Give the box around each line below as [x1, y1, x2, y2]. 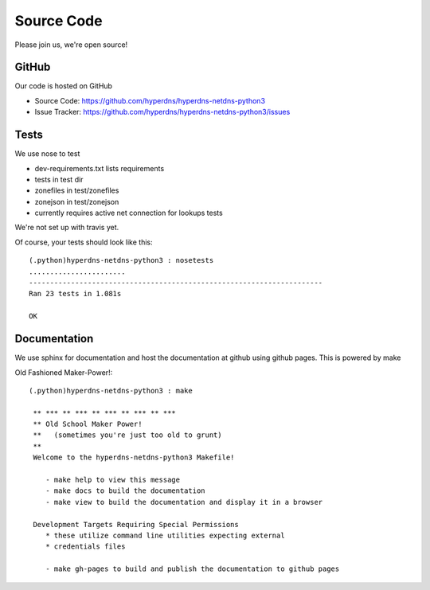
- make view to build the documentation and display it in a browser [45, 498, 323, 506]
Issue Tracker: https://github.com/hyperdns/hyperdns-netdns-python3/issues [34, 107, 291, 117]
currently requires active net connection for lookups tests [34, 208, 223, 218]
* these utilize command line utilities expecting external [45, 530, 286, 540]
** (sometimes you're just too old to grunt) [33, 431, 222, 440]
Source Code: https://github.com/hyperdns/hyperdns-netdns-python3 [34, 96, 266, 105]
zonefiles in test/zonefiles [34, 186, 119, 195]
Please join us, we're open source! [14, 40, 128, 49]
